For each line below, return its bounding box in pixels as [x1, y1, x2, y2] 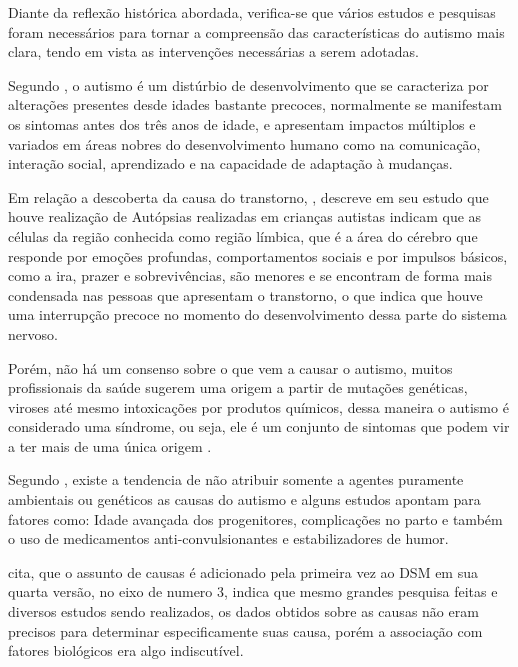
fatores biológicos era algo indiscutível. [8, 640, 244, 661]
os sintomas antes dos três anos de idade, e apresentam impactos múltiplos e [8, 113, 476, 134]
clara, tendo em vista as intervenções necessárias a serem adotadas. [8, 41, 419, 62]
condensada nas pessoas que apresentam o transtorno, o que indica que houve [8, 284, 483, 305]
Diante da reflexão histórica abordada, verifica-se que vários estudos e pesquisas [8, 2, 496, 22]
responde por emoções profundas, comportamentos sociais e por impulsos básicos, [8, 245, 508, 266]
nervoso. [8, 323, 58, 344]
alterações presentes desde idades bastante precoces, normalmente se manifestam [8, 94, 502, 115]
